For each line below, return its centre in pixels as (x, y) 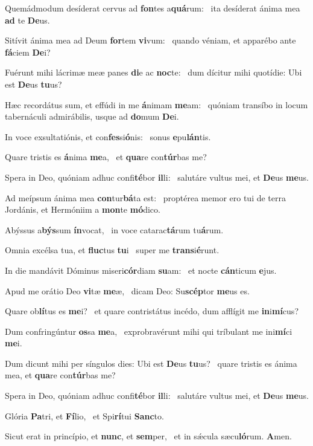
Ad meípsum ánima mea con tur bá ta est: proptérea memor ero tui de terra (146, 197)
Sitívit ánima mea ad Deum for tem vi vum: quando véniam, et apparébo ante (150, 40)
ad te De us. (27, 20)
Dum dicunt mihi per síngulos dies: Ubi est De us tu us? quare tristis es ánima (151, 363)
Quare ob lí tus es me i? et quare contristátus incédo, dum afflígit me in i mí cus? (152, 311)
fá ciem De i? (28, 52)
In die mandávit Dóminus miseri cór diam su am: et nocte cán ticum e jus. (141, 270)
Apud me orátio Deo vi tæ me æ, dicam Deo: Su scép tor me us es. (127, 290)
